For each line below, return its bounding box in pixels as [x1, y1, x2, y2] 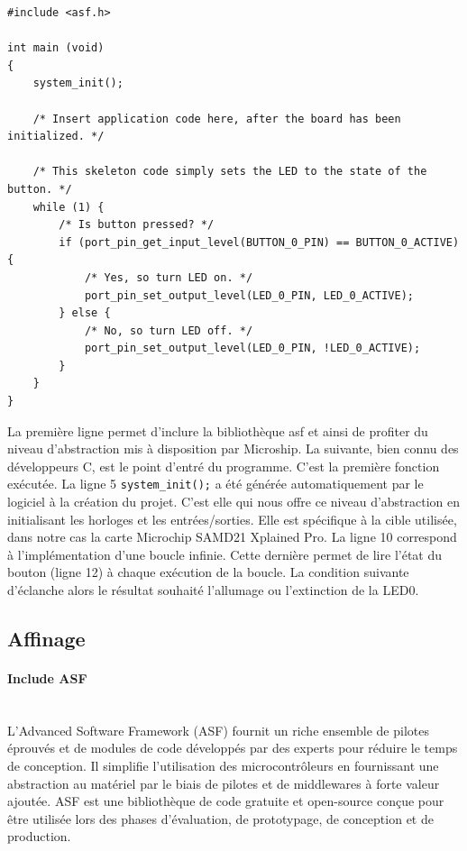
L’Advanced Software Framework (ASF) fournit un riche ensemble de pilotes [7, 720, 429, 739]
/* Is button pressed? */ [59, 218, 215, 232]
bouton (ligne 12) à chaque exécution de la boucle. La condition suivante [7, 563, 409, 581]
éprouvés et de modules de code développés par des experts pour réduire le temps [7, 738, 458, 757]
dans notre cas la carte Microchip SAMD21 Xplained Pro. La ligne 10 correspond [7, 527, 457, 546]
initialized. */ [7, 130, 105, 143]
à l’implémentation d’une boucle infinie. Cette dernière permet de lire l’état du [7, 544, 443, 563]
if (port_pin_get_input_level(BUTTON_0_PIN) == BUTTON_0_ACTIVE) [59, 235, 460, 249]
